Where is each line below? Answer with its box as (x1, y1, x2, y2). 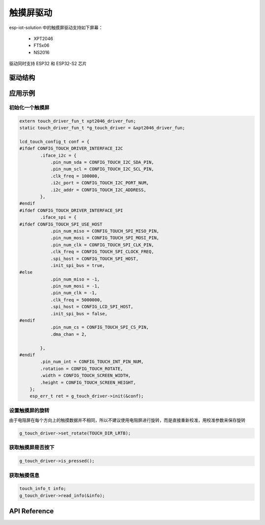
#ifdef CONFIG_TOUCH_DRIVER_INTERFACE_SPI (19, 207, 123, 213)
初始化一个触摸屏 (9, 104, 50, 111)
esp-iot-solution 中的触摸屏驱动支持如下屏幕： (9, 25, 103, 30)
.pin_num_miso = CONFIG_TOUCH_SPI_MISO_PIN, (50, 228, 159, 233)
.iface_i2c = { (40, 152, 77, 158)
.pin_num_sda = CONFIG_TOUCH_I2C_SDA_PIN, (50, 160, 154, 165)
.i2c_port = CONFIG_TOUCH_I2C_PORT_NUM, (50, 180, 149, 186)
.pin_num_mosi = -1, (50, 283, 100, 289)
